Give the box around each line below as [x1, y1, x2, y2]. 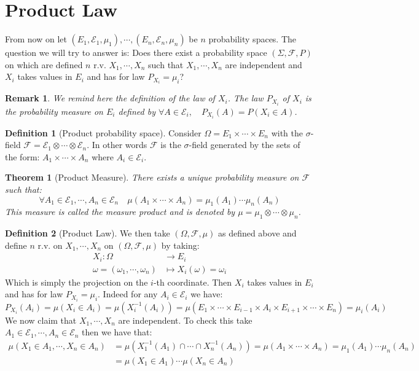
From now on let [5, 33, 67, 45]
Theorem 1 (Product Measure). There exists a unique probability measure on [5, 171, 299, 184]
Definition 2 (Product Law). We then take [5, 227, 170, 240]
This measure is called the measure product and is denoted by [5, 205, 235, 218]
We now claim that [5, 313, 77, 326]
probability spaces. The [208, 33, 297, 45]
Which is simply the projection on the [5, 275, 148, 288]
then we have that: [82, 326, 152, 338]
